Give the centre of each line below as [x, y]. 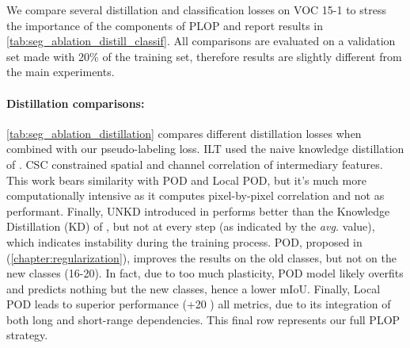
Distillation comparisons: [76, 103]
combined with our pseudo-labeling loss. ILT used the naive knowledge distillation [205, 149]
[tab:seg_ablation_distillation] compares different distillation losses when [184, 133]
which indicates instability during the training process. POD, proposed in [184, 241]
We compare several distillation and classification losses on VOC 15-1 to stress [196, 10]
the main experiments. [61, 72]
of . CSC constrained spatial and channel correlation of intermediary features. [195, 164]
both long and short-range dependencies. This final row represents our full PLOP [203, 319]
